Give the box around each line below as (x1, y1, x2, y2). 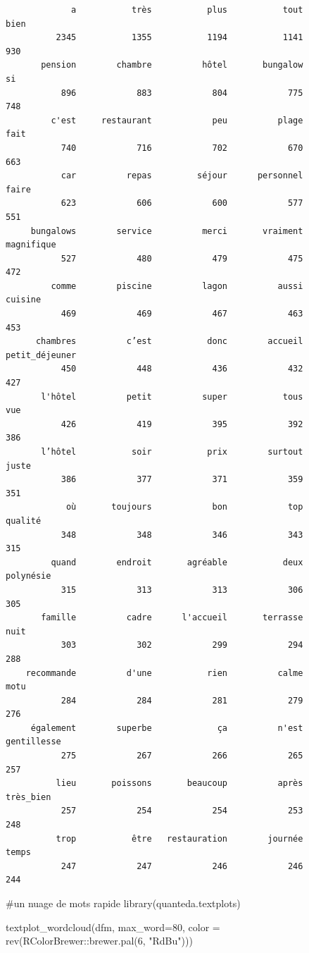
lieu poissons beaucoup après (56, 778, 303, 789)
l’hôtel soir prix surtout (41, 447, 303, 457)
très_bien (6, 792, 51, 802)
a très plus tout (71, 5, 303, 15)
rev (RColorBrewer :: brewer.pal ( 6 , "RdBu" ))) (6, 933, 193, 948)
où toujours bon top (65, 502, 303, 512)
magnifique (6, 240, 56, 250)
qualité (6, 515, 42, 526)
